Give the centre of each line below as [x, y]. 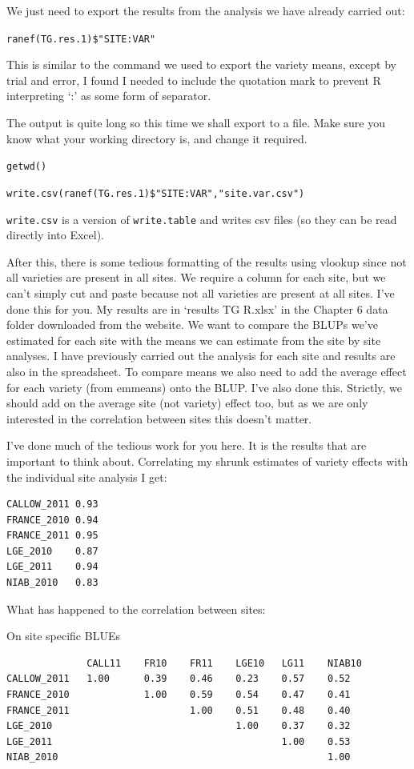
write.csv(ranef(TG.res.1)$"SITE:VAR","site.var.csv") [156, 193]
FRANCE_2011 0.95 [52, 536]
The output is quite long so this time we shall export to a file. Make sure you [196, 123]
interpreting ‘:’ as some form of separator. [109, 96]
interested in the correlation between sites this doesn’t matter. [159, 418]
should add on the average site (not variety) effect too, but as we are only [187, 403]
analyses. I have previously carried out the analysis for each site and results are [201, 356]
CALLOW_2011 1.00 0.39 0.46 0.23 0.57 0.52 [179, 679]
